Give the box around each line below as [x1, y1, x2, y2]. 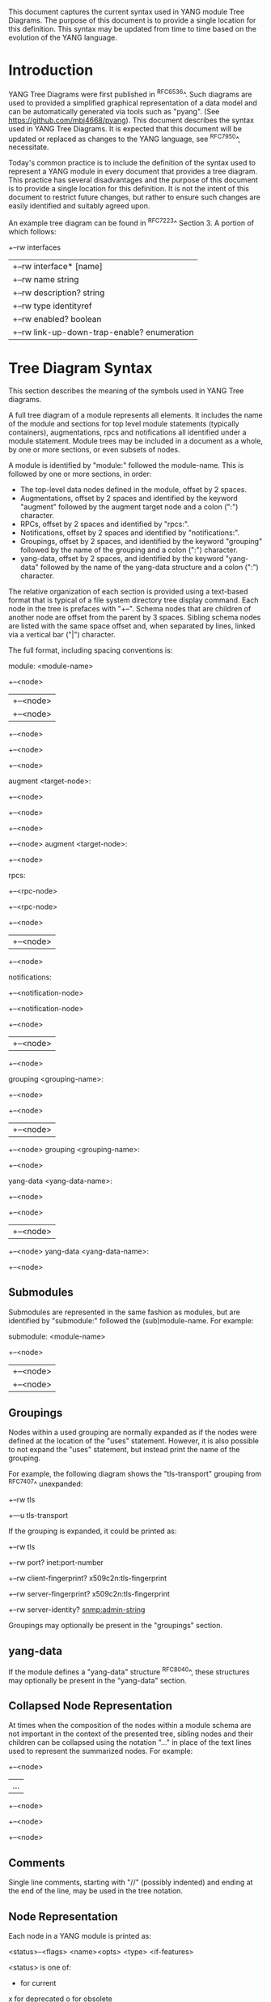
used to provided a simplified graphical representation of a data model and [8, 97, 257, 108]
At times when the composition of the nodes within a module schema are [8, 1721, 252, 1730]
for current [19, 1978, 57, 1988]
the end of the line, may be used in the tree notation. [8, 1886, 184, 1896]
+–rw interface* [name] [12, 260, 104, 272]
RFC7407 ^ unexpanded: [8, 1477, 83, 1489]
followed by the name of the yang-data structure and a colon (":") [40, 562, 259, 572]
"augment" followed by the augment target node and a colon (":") [19, 502, 239, 512]
